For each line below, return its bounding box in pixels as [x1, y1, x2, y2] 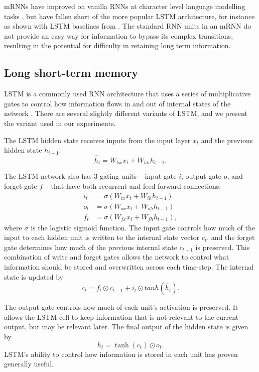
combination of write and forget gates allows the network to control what [4, 252, 229, 262]
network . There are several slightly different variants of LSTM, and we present [4, 108, 247, 118]
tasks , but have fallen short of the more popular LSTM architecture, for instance [4, 11, 255, 21]
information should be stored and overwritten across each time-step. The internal [4, 262, 254, 272]
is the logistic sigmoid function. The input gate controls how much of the [31, 222, 255, 232]
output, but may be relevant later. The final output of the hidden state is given [4, 321, 248, 332]
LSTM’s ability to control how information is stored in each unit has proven [4, 348, 238, 359]
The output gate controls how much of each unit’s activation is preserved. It [4, 302, 238, 312]
